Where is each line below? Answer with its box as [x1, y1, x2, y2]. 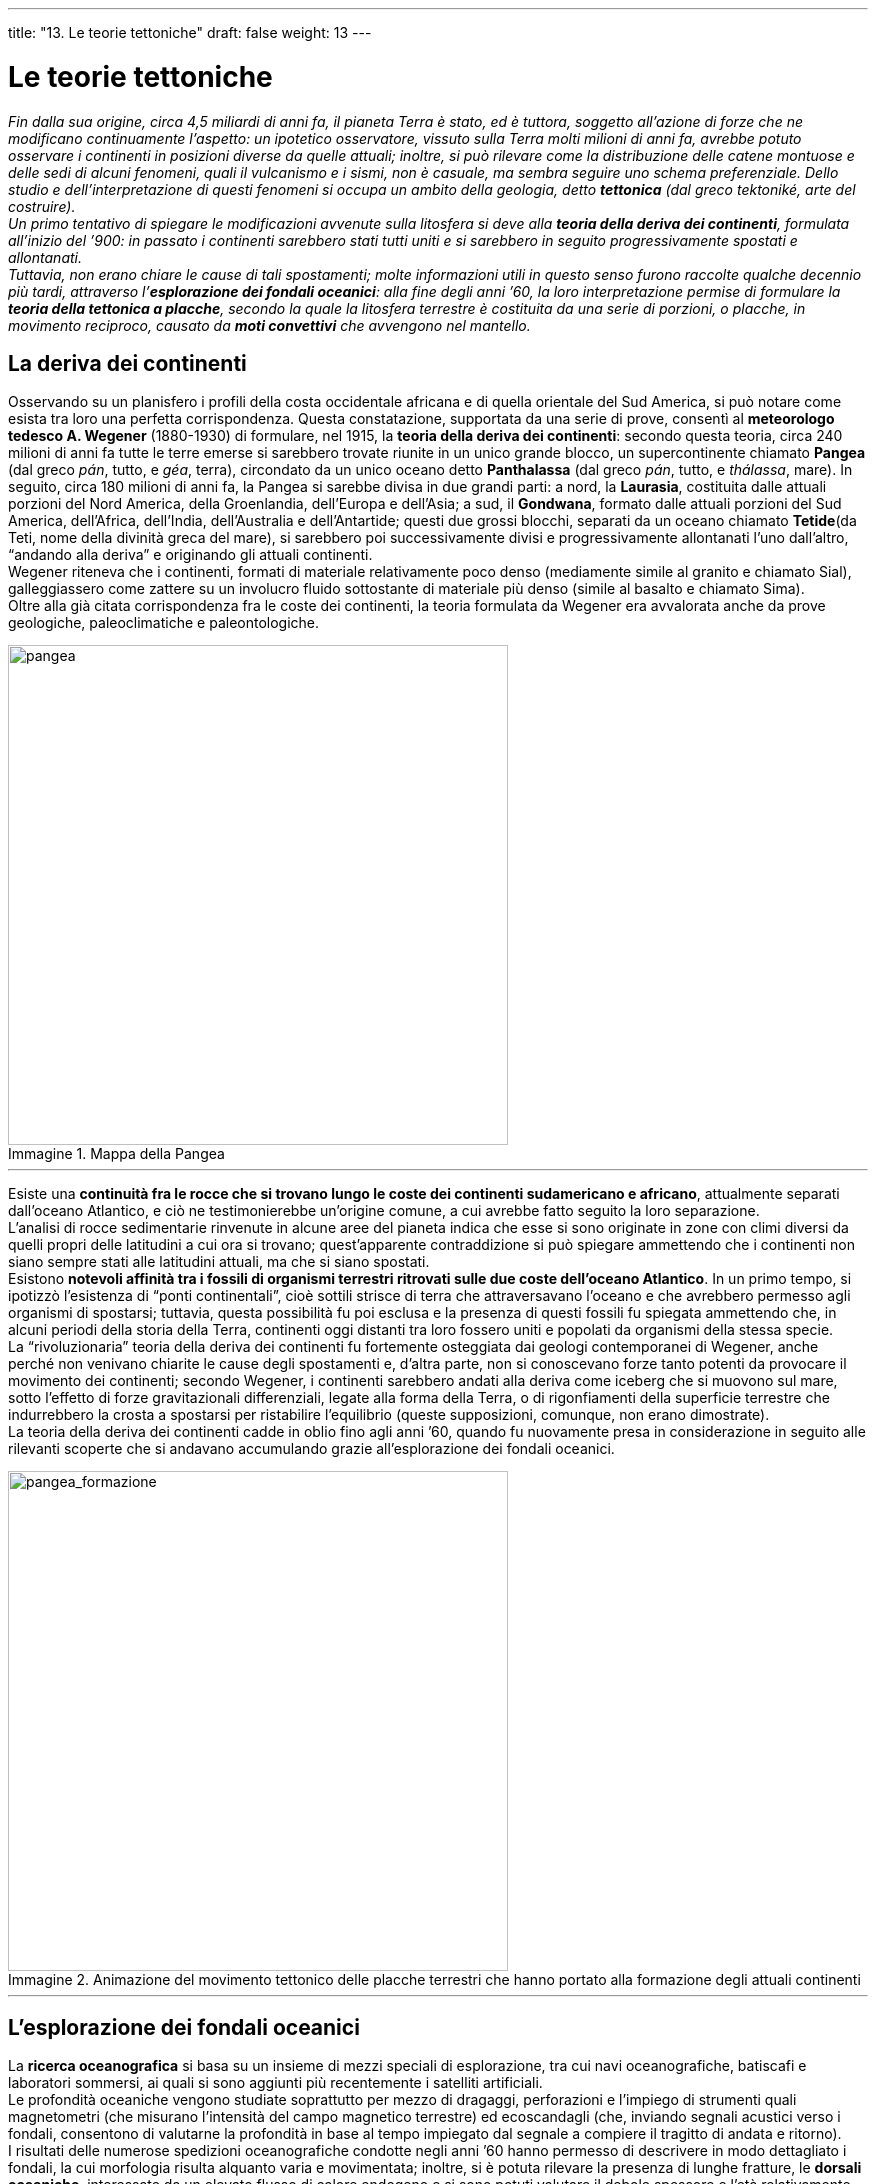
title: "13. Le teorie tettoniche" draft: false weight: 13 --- [8, 24, 372, 41]
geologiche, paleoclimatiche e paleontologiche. [8, 614, 320, 632]
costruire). [8, 197, 76, 215]
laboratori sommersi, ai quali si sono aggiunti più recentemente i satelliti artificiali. [8, 2074, 543, 2092]
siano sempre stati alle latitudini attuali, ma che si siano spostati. [8, 1253, 430, 1271]
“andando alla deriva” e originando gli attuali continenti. [8, 546, 373, 564]
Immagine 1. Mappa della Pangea [8, 1145, 225, 1163]
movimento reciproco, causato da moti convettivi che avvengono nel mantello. [8, 316, 531, 334]
